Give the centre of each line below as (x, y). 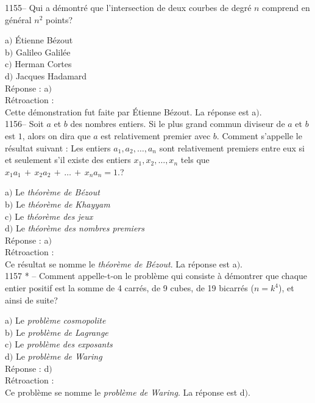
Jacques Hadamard (51, 75)
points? (59, 19)
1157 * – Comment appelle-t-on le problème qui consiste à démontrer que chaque (156, 276)
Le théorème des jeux (54, 216)
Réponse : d (27, 368)
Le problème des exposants (64, 344)
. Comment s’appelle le (259, 135)
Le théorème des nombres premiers (80, 228)
